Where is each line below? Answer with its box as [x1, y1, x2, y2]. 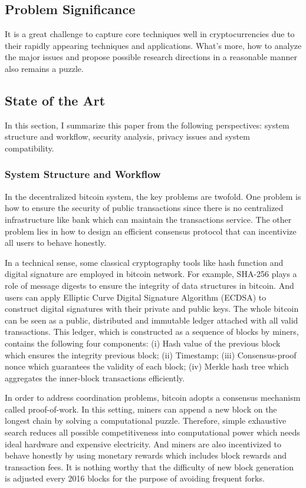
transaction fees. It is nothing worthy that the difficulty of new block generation [5, 460, 294, 473]
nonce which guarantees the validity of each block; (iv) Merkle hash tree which [5, 360, 289, 372]
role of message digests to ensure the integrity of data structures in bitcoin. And [5, 279, 294, 291]
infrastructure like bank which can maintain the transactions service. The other [5, 213, 292, 225]
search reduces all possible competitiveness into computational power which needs [5, 426, 300, 438]
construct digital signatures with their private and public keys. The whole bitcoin [5, 302, 299, 315]
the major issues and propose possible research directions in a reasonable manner [5, 51, 298, 63]
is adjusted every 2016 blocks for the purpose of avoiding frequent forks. [5, 472, 265, 484]
